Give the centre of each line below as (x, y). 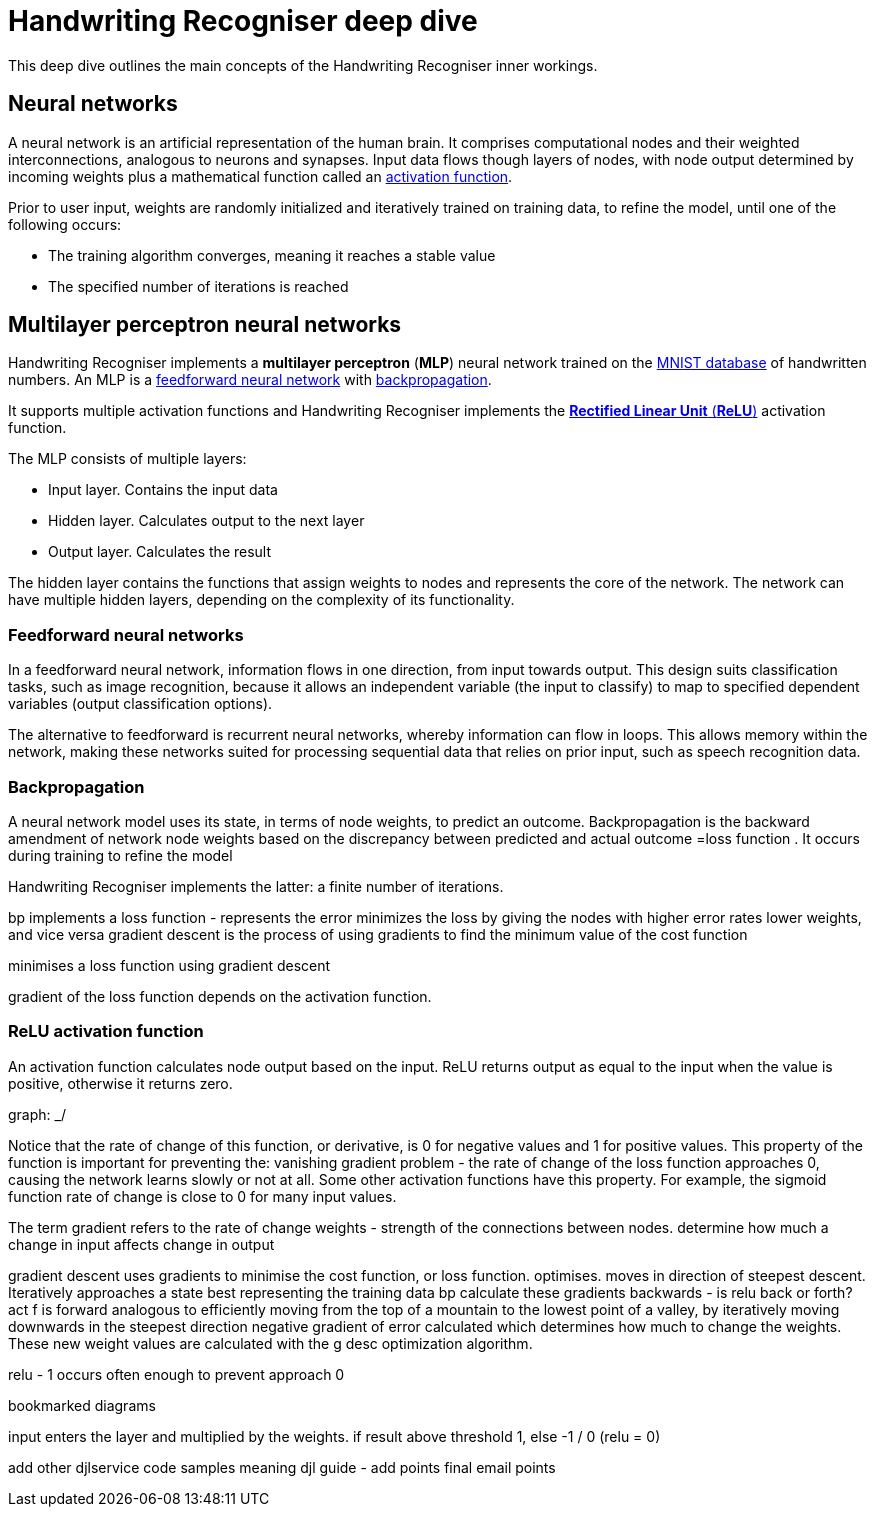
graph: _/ (37, 1114)
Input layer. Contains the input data (163, 490)
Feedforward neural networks (126, 634)
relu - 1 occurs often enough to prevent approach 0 (176, 1374)
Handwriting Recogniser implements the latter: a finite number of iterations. (256, 886)
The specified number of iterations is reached (198, 286)
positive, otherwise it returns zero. (120, 1083)
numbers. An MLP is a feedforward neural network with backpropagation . (250, 380)
